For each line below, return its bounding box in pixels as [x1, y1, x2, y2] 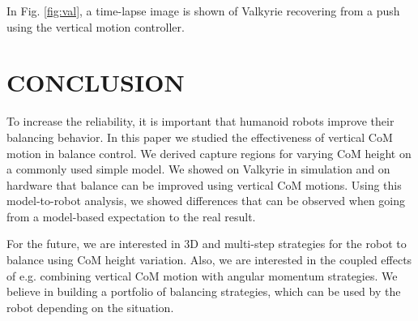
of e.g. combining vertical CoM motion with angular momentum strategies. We [6, 267, 398, 284]
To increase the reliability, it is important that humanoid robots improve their [6, 113, 395, 130]
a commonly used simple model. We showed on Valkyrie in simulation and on [6, 160, 390, 178]
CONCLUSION [6, 66, 185, 99]
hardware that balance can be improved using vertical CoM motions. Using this [6, 176, 402, 193]
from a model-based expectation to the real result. [6, 208, 256, 225]
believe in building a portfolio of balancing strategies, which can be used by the [6, 283, 401, 300]
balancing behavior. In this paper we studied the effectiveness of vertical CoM [6, 128, 393, 145]
